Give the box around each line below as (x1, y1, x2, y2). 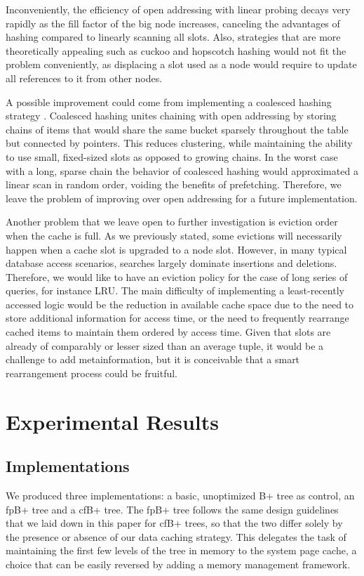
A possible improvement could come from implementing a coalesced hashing (6, 94, 332, 109)
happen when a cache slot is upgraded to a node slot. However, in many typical (6, 242, 347, 256)
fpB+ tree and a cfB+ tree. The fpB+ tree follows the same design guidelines (6, 502, 339, 516)
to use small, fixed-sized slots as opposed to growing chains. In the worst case (6, 149, 338, 164)
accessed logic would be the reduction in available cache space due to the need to (6, 296, 354, 311)
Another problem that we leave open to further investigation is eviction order (6, 214, 338, 229)
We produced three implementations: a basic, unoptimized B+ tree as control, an (6, 488, 355, 503)
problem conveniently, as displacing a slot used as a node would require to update (6, 57, 357, 72)
